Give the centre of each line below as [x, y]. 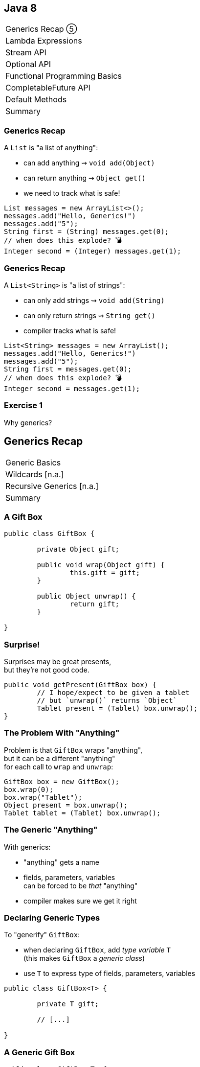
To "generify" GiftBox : [42, 935]
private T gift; [68, 1004]
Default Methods [36, 100]
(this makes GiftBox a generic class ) [84, 958]
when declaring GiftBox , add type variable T [97, 950]
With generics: [27, 847]
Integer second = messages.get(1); [72, 388]
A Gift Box [23, 517]
